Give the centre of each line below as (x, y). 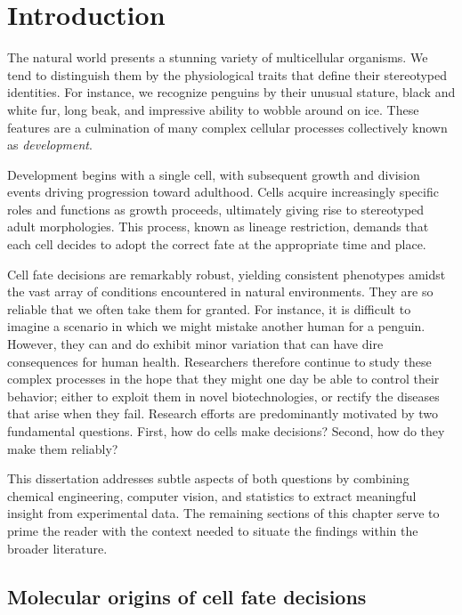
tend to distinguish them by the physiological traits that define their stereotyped (227, 74)
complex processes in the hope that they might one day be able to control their (223, 379)
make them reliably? (63, 448)
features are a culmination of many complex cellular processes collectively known (227, 127)
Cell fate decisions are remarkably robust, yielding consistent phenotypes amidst (227, 274)
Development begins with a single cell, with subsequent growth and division (214, 174)
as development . (50, 145)
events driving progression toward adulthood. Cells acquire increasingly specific (223, 192)
